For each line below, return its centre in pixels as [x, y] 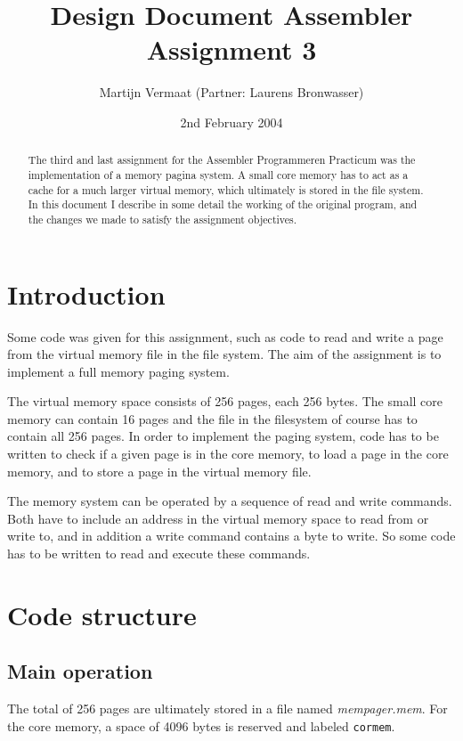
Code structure [102, 614]
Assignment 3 [231, 49]
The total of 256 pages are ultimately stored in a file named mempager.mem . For [227, 708]
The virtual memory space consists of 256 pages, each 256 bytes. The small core [225, 401]
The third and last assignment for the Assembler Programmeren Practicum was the [222, 160]
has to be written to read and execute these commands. [159, 554]
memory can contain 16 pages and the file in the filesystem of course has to [212, 418]
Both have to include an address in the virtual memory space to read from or [218, 518]
